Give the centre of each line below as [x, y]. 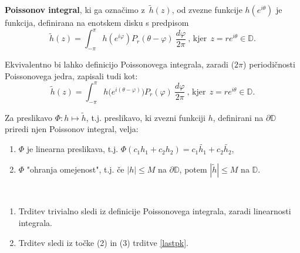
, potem [193, 169]
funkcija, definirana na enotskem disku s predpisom [97, 23]
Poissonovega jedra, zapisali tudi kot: [71, 75]
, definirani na [238, 117]
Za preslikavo [29, 117]
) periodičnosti [269, 64]
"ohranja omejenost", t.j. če [75, 169]
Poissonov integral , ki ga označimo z [75, 10]
